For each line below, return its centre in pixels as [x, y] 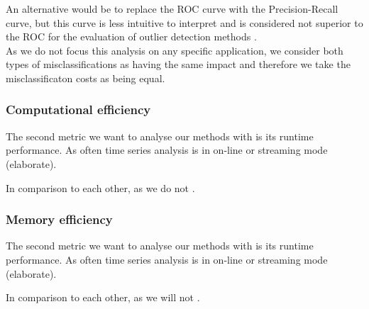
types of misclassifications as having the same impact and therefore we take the [178, 64]
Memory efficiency [59, 219]
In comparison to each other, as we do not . [100, 187]
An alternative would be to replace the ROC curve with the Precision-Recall [172, 9]
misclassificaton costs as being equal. [86, 78]
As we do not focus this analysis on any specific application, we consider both [175, 50]
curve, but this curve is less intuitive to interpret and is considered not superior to [184, 22]
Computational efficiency [78, 109]
